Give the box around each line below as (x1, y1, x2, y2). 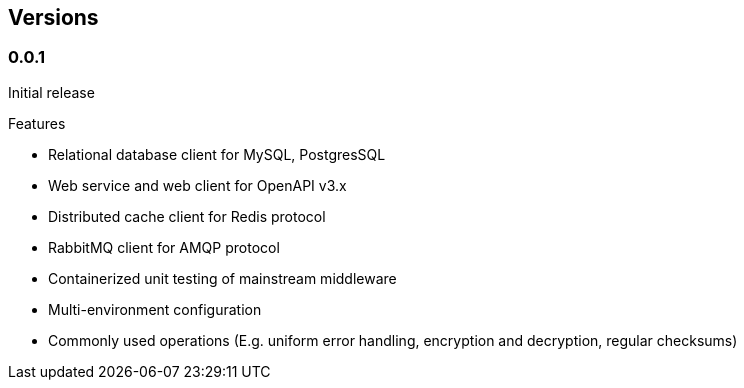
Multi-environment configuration (48, 300, 262, 318)
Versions (8, 5, 99, 30)
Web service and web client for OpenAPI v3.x (48, 176, 347, 194)
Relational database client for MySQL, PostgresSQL (48, 145, 386, 163)
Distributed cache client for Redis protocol (48, 207, 326, 225)
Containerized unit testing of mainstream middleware (48, 269, 397, 287)
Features (8, 114, 66, 132)
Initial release (8, 83, 95, 101)
